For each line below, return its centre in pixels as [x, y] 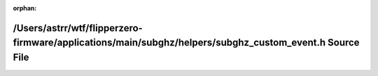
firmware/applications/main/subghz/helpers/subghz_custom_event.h [169, 43]
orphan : [25, 8]
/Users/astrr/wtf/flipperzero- [78, 28]
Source [344, 43]
